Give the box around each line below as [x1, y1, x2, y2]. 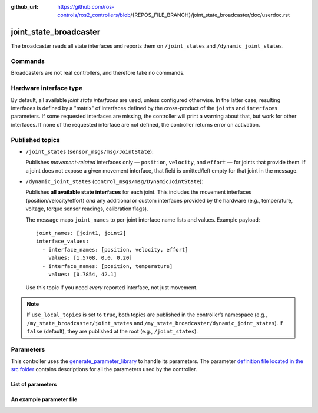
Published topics [11, 136, 60, 144]
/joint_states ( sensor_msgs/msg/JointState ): [25, 148, 154, 155]
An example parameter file [11, 396, 78, 403]
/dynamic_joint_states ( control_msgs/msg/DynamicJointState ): [25, 178, 203, 185]
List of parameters [11, 381, 57, 388]
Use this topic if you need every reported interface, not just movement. [25, 284, 198, 291]
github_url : [11, 4, 38, 10]
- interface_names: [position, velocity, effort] [42, 246, 188, 253]
